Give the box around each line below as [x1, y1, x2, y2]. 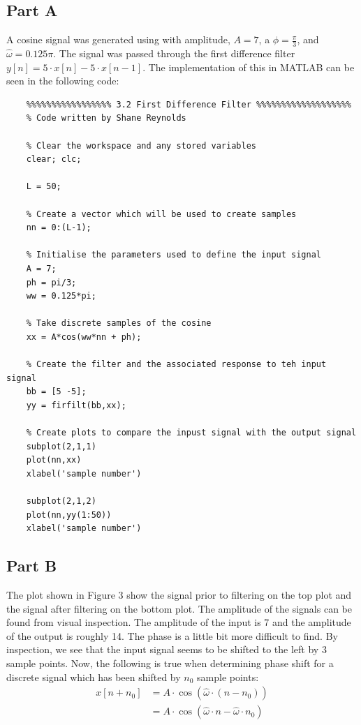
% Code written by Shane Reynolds [26, 113, 186, 124]
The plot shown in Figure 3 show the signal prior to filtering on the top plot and [6, 588, 352, 602]
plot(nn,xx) [26, 455, 82, 465]
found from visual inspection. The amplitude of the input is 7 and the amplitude [6, 615, 351, 629]
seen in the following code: [6, 73, 119, 88]
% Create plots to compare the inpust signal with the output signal [26, 428, 357, 438]
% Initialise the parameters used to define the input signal [26, 250, 322, 260]
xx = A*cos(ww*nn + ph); [26, 331, 142, 342]
